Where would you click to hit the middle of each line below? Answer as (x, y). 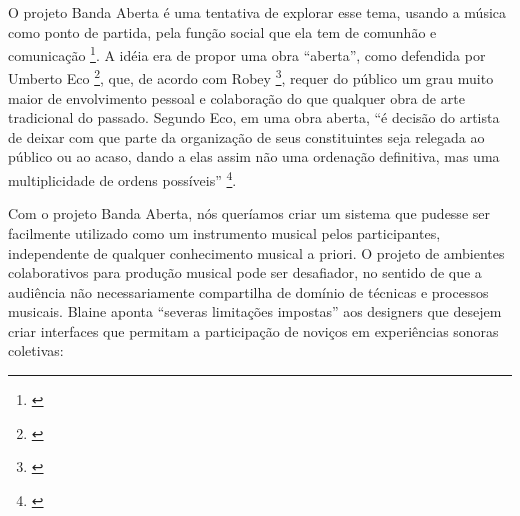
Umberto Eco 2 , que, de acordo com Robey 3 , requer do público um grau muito (251, 77)
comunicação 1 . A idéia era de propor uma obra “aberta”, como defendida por (247, 53)
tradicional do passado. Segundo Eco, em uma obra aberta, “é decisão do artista (254, 117)
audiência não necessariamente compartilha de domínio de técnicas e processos (248, 291)
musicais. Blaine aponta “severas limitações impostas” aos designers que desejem (255, 311)
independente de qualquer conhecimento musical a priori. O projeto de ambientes (256, 252)
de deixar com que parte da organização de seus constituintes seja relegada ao (246, 136)
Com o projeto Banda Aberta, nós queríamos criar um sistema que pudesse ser (249, 213)
